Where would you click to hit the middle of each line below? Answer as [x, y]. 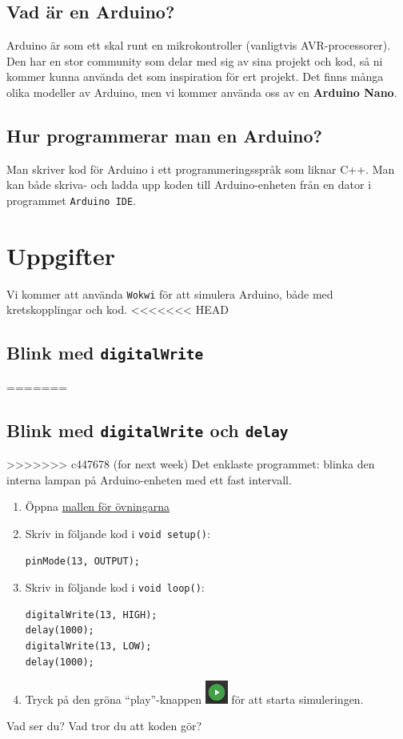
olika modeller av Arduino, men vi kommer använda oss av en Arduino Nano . [202, 92]
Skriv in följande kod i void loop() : [115, 587]
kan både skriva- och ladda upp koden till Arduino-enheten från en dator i [189, 185]
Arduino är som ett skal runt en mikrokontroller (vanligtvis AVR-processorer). [199, 45]
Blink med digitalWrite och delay [148, 430]
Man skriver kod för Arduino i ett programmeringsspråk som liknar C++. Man [201, 169]
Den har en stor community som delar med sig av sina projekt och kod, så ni [195, 60]
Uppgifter [61, 255]
